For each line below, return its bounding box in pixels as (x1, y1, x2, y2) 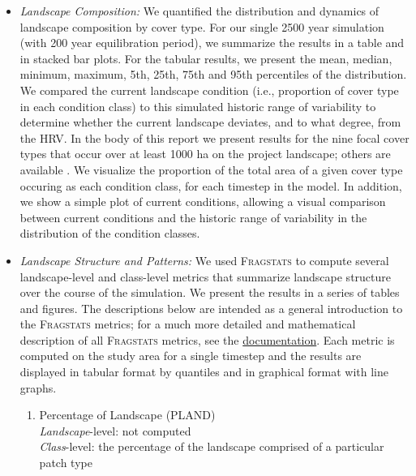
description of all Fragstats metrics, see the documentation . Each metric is (19, 331, 395, 348)
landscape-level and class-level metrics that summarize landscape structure (19, 268, 391, 285)
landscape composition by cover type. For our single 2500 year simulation (19, 18, 384, 35)
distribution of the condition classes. (19, 225, 200, 242)
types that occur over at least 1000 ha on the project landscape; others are (19, 145, 391, 162)
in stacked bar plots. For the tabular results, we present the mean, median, (19, 49, 392, 66)
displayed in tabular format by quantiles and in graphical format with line (19, 363, 389, 380)
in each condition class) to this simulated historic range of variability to (19, 97, 376, 114)
